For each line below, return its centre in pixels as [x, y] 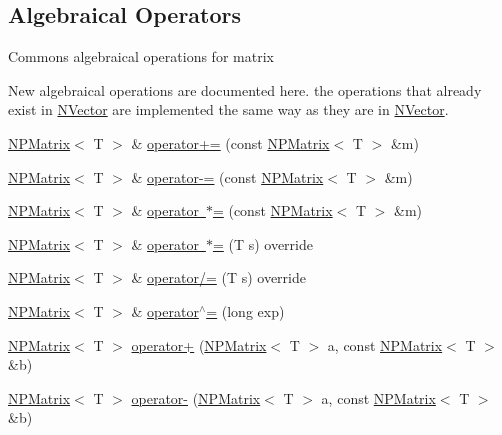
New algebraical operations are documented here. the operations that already [245, 89]
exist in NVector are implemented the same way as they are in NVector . [228, 109]
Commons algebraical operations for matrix [141, 56]
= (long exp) [245, 310]
